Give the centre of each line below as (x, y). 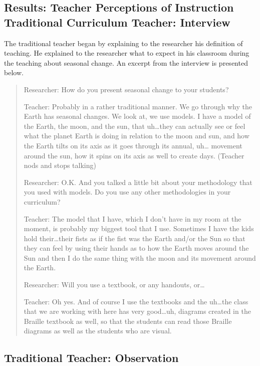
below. (14, 72)
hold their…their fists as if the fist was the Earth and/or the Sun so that (135, 238)
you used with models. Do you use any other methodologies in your (127, 192)
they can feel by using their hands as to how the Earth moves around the (136, 248)
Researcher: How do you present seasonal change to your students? (126, 89)
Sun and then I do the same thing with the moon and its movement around (140, 257)
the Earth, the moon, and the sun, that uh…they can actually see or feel (135, 126)
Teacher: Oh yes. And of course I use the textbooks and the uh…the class (136, 301)
